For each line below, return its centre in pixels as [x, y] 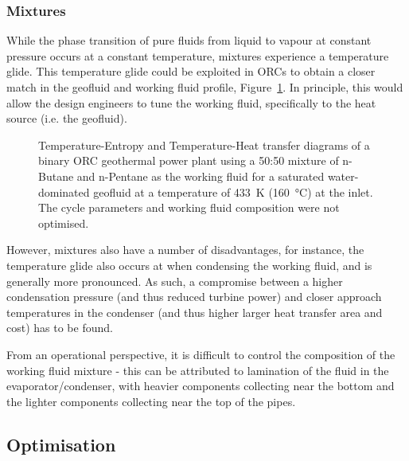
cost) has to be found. [60, 328]
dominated [64, 191]
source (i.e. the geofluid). [67, 118]
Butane [56, 176]
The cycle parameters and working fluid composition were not [189, 207]
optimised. [64, 223]
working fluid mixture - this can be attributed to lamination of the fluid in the [198, 370]
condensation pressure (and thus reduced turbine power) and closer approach [194, 297]
